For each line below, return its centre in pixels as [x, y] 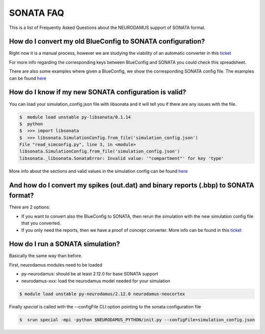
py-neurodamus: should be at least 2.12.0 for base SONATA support [90, 274]
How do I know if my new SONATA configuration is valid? [98, 92]
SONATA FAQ [37, 13]
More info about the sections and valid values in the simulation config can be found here [98, 171]
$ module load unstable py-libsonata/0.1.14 [75, 117]
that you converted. [41, 223]
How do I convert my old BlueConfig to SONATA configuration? [107, 42]
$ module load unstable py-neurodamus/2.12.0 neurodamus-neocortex [102, 294]
